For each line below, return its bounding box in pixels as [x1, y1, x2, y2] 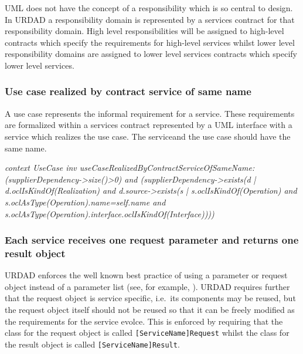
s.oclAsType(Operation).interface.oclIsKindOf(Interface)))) [5, 207, 215, 220]
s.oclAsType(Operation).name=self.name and [5, 195, 166, 208]
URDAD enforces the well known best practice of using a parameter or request [5, 269, 288, 281]
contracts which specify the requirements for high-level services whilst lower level [5, 36, 295, 48]
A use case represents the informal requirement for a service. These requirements [5, 107, 295, 119]
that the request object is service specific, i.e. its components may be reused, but [5, 292, 296, 304]
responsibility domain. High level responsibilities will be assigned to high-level [5, 25, 284, 37]
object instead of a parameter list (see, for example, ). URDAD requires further [5, 280, 290, 292]
